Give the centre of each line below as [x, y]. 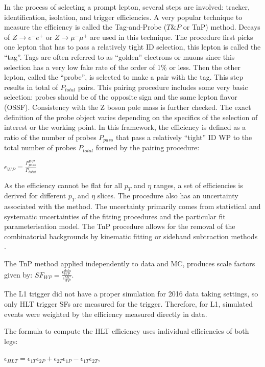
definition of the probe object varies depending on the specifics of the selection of [131, 117]
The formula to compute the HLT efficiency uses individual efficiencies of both [127, 331]
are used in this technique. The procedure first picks [172, 37]
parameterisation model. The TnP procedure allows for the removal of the [120, 226]
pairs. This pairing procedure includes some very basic [163, 87]
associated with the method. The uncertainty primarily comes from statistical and [132, 206]
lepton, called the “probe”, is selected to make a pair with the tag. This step [124, 77]
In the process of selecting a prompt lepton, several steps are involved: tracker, [127, 7]
